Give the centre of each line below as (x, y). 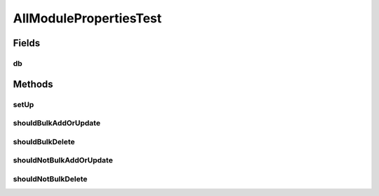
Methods (33, 84)
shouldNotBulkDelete (50, 178)
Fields (27, 43)
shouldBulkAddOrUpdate (57, 123)
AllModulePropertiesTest (87, 18)
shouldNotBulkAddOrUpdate (63, 160)
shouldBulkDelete (44, 141)
